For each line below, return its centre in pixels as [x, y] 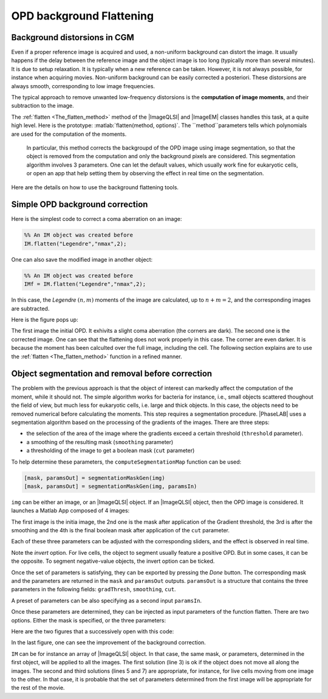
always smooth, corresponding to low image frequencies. [83, 86]
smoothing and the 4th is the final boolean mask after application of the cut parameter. [121, 530]
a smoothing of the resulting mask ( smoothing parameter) [100, 442]
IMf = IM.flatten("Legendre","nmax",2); [85, 284]
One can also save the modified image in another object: [82, 259]
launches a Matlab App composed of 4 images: [70, 510]
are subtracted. [30, 308]
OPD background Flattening [83, 16]
